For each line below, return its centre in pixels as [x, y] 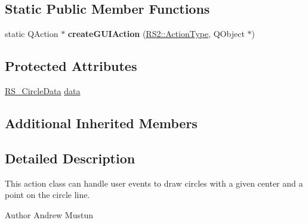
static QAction [32, 34]
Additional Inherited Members [101, 123]
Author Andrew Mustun [49, 214]
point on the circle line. [47, 195]
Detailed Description [70, 158]
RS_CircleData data [43, 91]
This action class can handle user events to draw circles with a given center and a [154, 183]
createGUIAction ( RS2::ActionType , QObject [156, 34]
